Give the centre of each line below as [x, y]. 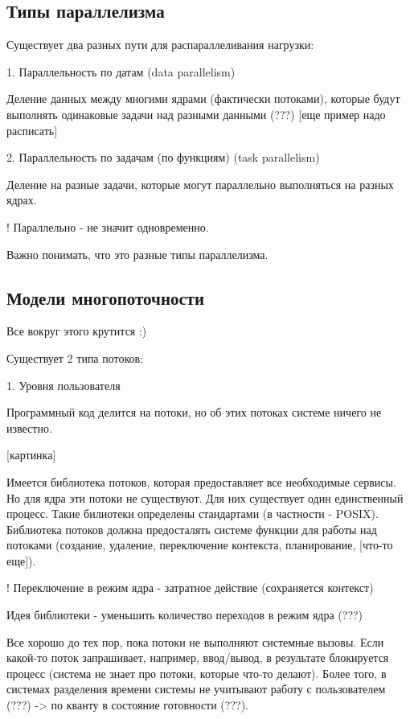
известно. [29, 427]
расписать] [32, 130]
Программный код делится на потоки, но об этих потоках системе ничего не [194, 412]
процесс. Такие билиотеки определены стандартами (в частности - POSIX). [193, 514]
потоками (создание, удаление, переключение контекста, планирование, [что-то [200, 545]
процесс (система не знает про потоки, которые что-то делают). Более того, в [197, 673]
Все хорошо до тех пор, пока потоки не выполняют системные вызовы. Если [195, 641]
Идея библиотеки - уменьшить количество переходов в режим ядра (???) [185, 615]
